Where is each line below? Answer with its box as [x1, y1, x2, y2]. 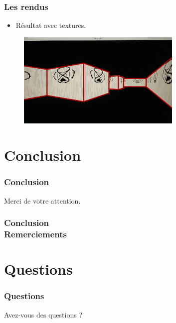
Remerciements [4, 228, 67, 240]
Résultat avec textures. [15, 20, 86, 30]
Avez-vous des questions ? [4, 309, 82, 320]
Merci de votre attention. [4, 195, 81, 206]
